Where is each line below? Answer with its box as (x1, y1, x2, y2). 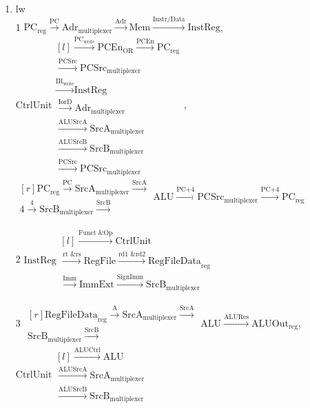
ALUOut (251, 318, 289, 329)
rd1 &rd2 (118, 251, 146, 258)
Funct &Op (79, 229, 113, 237)
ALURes (223, 314, 249, 321)
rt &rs (63, 251, 81, 258)
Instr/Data (153, 15, 185, 23)
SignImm (116, 273, 143, 280)
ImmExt (79, 280, 114, 290)
